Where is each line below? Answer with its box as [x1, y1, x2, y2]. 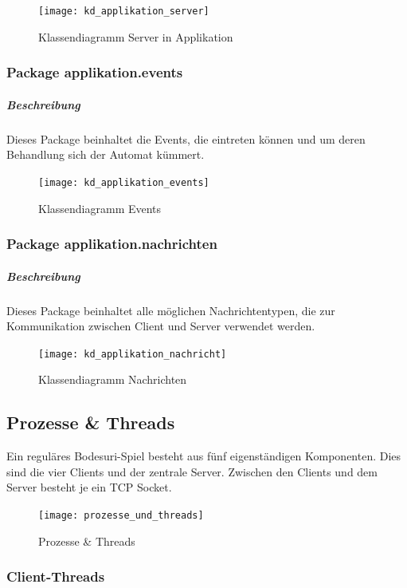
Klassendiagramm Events [38, 199, 162, 216]
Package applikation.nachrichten [6, 234, 217, 254]
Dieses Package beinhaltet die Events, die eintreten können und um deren [6, 130, 366, 147]
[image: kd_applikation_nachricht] [38, 348, 227, 360]
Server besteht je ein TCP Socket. [6, 479, 172, 495]
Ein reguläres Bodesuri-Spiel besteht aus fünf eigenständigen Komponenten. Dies [6, 448, 401, 464]
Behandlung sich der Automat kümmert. [6, 146, 205, 163]
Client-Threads [6, 566, 105, 586]
